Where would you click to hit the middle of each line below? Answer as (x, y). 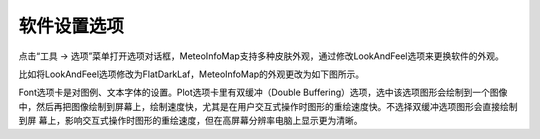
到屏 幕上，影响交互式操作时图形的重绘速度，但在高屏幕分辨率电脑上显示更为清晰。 (190, 121)
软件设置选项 (71, 26)
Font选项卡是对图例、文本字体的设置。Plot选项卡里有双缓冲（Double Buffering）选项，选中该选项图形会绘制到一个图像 (263, 92)
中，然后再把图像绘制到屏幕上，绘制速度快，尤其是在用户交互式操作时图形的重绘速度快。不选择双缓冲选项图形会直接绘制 (268, 106)
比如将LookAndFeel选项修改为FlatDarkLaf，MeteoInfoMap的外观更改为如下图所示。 (191, 74)
